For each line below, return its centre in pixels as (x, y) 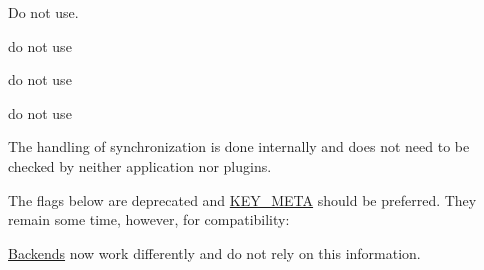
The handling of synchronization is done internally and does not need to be (239, 146)
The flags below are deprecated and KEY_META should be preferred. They (242, 199)
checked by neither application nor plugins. (140, 165)
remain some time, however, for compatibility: (149, 219)
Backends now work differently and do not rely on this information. (214, 252)
